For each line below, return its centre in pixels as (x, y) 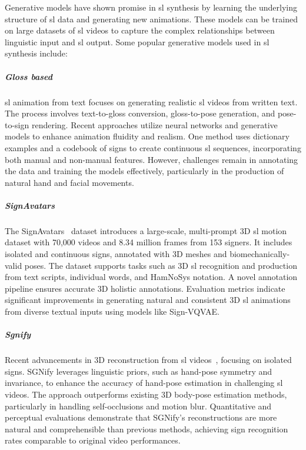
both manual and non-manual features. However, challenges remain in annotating (152, 159)
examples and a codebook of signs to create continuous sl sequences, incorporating (153, 147)
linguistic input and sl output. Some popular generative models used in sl (137, 41)
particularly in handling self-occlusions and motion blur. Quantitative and (138, 406)
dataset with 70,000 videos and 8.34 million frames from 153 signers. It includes (149, 242)
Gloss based (29, 76)
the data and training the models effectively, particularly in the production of (144, 171)
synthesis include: (36, 53)
